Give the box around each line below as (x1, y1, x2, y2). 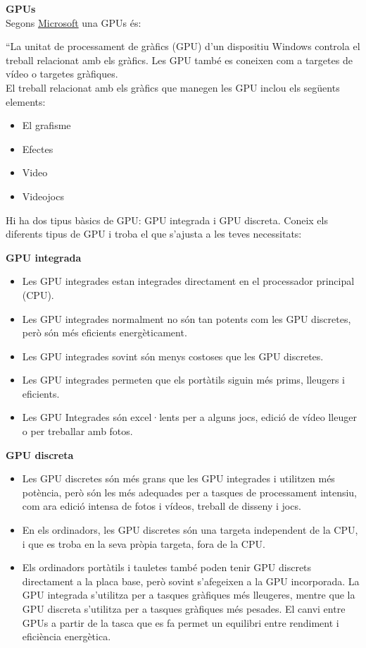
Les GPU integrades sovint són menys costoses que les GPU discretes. (22, 348, 324, 363)
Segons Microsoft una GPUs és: (6, 15, 141, 30)
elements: (6, 94, 46, 109)
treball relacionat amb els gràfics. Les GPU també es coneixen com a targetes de (6, 52, 353, 67)
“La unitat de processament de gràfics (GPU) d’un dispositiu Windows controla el (6, 39, 360, 54)
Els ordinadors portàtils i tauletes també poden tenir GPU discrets (22, 560, 312, 575)
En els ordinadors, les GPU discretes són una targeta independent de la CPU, (22, 522, 358, 537)
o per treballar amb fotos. (22, 424, 133, 439)
